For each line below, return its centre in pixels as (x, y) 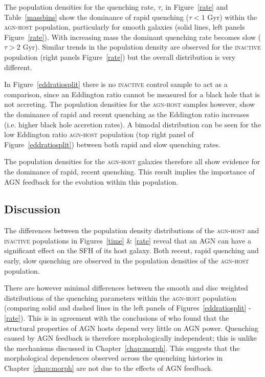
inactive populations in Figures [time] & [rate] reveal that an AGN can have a (128, 240)
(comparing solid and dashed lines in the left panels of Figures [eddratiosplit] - (128, 308)
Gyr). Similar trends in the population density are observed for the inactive (142, 47)
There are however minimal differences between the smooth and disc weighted (126, 288)
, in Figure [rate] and (194, 7)
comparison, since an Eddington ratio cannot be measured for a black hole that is (132, 94)
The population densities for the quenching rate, (80, 7)
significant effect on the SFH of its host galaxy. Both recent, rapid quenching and (131, 250)
